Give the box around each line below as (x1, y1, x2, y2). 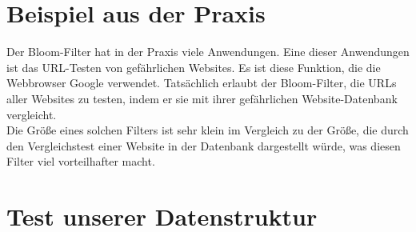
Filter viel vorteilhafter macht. (6, 153, 155, 170)
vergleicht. (6, 106, 57, 122)
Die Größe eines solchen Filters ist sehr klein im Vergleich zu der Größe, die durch (6, 122, 409, 138)
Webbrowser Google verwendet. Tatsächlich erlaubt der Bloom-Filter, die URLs (6, 74, 397, 91)
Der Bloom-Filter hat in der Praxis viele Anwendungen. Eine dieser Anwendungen (6, 43, 410, 60)
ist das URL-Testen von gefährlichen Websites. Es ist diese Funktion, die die (6, 58, 381, 75)
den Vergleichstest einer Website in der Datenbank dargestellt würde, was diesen (6, 137, 401, 154)
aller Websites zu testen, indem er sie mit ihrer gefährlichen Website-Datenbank (6, 90, 398, 106)
